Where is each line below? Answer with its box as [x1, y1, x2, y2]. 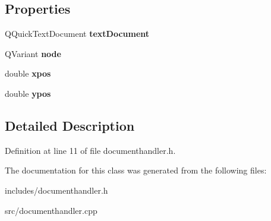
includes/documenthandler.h [5, 184, 108, 196]
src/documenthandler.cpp [5, 204, 97, 216]
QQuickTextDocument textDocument [5, 27, 150, 40]
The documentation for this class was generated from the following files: [5, 164, 267, 176]
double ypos [5, 87, 51, 99]
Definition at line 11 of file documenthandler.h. [5, 144, 176, 156]
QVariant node [5, 47, 61, 59]
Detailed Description [5, 116, 135, 134]
